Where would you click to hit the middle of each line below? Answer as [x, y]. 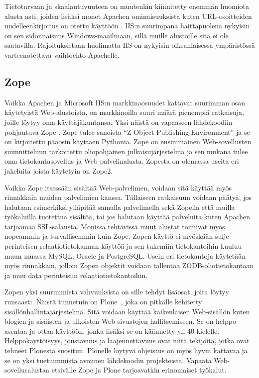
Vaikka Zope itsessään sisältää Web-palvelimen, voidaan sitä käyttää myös [118, 187]
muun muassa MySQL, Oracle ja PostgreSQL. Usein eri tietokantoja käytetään [125, 255]
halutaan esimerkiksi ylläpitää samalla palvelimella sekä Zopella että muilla [120, 207]
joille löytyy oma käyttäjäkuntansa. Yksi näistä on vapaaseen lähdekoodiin [119, 122]
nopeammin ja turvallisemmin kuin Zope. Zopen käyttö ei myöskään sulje [117, 236]
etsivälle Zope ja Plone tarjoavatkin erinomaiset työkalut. [139, 370]
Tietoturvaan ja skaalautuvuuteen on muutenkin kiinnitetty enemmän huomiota [127, 6]
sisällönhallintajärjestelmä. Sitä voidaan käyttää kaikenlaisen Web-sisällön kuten [127, 311]
